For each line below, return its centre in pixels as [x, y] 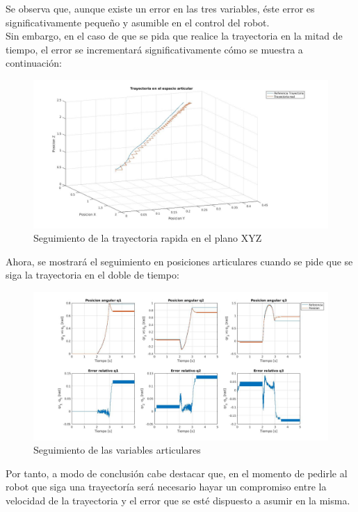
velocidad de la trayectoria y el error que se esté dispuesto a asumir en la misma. [178, 501]
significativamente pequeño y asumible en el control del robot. [138, 22]
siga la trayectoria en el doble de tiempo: [92, 275]
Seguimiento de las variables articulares [117, 450]
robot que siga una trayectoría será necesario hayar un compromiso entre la [166, 487]
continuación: [34, 63]
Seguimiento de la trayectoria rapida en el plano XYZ [148, 238]
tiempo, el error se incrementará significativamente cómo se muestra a [154, 49]
